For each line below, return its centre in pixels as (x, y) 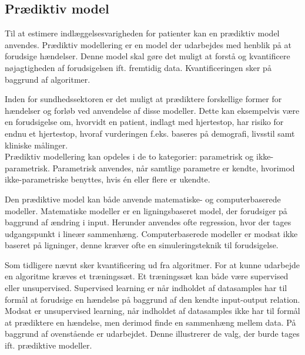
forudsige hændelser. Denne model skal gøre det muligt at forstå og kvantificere (148, 56)
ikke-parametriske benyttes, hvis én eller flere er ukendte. (108, 179)
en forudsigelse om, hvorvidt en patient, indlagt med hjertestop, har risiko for (144, 122)
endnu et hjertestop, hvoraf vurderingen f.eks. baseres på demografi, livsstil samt (150, 133)
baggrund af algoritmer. (48, 79)
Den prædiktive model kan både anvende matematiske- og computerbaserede (143, 199)
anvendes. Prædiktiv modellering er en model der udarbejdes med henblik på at (148, 44)
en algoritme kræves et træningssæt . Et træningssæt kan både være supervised (147, 276)
